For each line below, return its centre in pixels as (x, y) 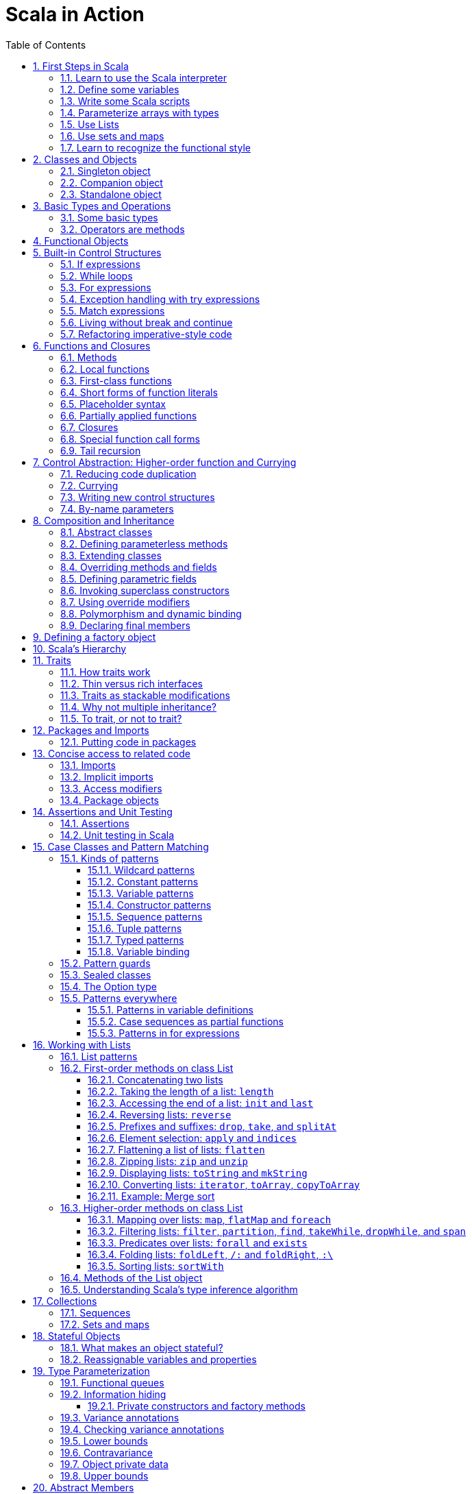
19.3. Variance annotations (120, 1417)
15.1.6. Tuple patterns (135, 928)
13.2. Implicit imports (107, 776)
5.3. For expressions (106, 287)
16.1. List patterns (99, 1056)
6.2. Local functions (105, 369)
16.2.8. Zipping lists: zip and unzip (168, 1161)
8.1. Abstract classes (107, 532)
